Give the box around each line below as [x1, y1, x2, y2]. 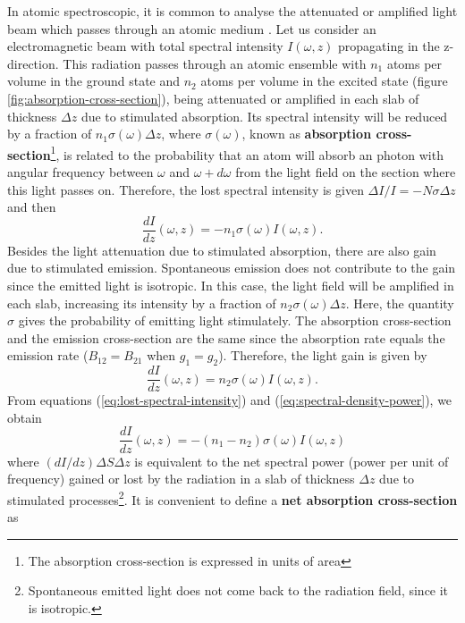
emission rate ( [7, 346, 89, 365]
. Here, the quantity [345, 293, 454, 312]
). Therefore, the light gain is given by [218, 346, 427, 365]
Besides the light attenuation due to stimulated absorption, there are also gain [7, 240, 436, 259]
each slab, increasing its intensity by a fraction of [7, 293, 276, 312]
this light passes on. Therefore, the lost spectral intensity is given [7, 180, 364, 198]
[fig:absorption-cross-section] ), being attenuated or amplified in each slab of [7, 88, 419, 107]
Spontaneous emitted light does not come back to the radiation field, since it [28, 581, 449, 600]
